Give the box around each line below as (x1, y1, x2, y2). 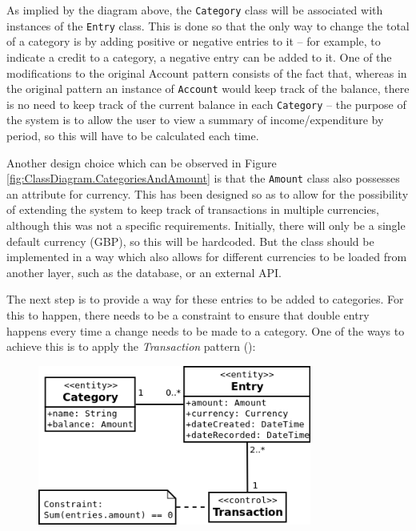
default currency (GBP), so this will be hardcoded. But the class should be (6, 232, 374, 249)
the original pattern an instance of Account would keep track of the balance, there (6, 80, 410, 97)
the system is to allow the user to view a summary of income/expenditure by (6, 111, 384, 128)
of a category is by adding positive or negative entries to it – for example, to (6, 33, 381, 50)
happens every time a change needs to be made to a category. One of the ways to (6, 322, 405, 339)
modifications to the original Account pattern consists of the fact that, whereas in (6, 64, 407, 81)
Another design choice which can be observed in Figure (6, 154, 277, 171)
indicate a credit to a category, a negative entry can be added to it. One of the (6, 48, 392, 65)
